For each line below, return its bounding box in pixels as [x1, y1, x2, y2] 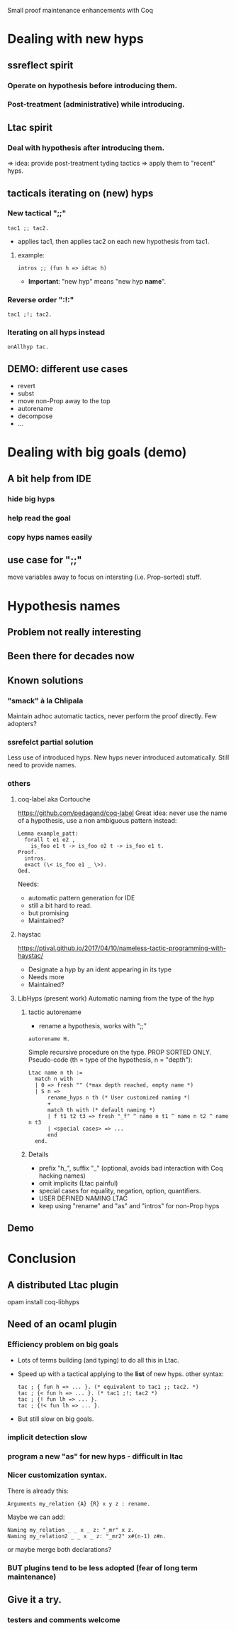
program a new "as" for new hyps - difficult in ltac [7, 1451, 184, 1461]
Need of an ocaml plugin [7, 1319, 118, 1331]
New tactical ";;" [7, 208, 67, 218]
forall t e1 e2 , [24, 836, 76, 843]
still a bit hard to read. [28, 901, 92, 910]
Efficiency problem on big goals [7, 1340, 119, 1350]
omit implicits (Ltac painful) [38, 1178, 118, 1187]
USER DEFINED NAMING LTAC [38, 1194, 128, 1203]
